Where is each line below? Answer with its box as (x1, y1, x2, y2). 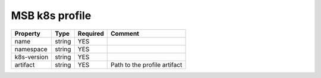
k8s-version (14, 52, 49, 61)
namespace (14, 45, 48, 53)
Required (77, 29, 104, 38)
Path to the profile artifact (111, 60, 182, 68)
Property (14, 29, 41, 38)
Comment (111, 29, 140, 38)
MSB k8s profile (11, 9, 92, 22)
